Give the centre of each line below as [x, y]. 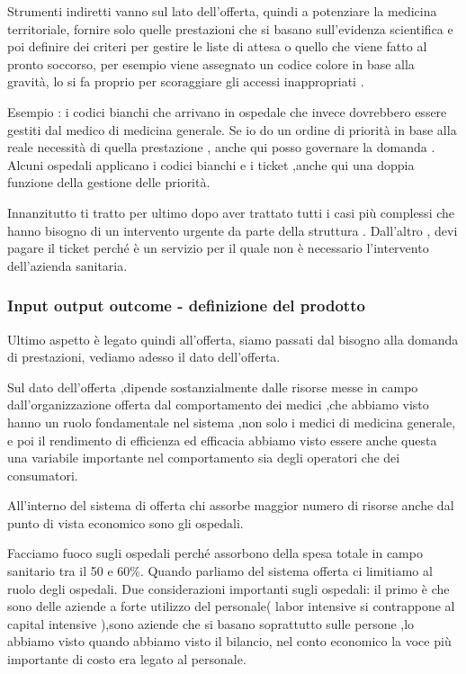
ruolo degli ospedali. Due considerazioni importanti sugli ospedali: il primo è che [229, 588]
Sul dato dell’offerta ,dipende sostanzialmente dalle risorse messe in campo [213, 386]
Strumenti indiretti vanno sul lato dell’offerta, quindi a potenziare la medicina [222, 11]
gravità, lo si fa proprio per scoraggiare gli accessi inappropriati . [186, 81]
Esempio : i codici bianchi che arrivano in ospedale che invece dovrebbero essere [227, 111]
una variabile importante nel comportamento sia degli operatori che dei [204, 458]
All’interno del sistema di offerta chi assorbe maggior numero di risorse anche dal [231, 505]
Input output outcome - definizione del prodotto [186, 306]
